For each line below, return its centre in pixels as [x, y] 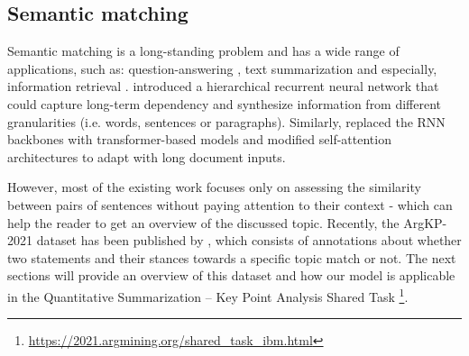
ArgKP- [425, 222]
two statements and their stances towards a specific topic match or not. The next [232, 257]
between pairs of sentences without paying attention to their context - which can [230, 204]
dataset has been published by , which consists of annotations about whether [249, 240]
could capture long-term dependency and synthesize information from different [225, 103]
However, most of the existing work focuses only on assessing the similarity [214, 187]
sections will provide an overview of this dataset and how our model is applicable [231, 275]
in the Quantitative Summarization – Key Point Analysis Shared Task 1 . [208, 295]
